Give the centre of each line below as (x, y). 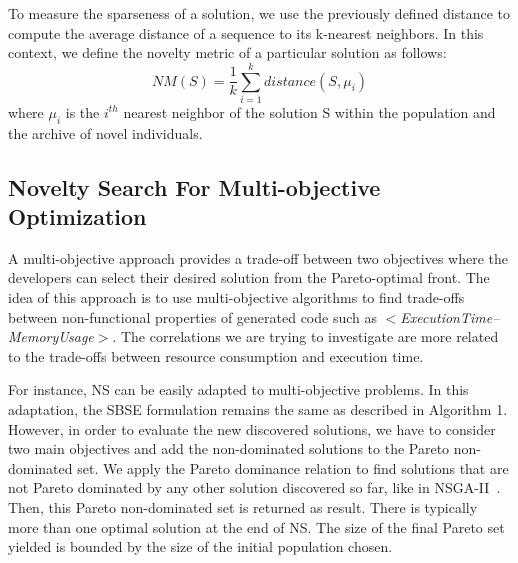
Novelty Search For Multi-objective (194, 186)
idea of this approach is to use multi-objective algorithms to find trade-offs (236, 297)
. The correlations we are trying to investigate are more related (305, 336)
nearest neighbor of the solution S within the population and (309, 111)
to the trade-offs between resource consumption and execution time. (216, 355)
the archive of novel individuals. (105, 132)
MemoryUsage (51, 336)
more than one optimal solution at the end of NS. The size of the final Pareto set (256, 526)
